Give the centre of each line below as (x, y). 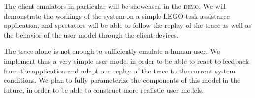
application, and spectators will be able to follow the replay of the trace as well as (128, 25)
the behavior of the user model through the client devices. (91, 35)
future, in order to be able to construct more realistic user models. (104, 89)
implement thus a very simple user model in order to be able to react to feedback (127, 61)
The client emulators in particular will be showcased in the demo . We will (115, 6)
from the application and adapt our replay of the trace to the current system (120, 70)
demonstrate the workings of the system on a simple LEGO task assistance (117, 15)
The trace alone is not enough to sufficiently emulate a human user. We (112, 51)
